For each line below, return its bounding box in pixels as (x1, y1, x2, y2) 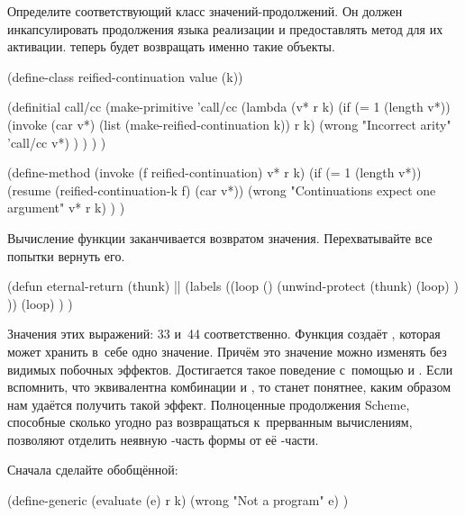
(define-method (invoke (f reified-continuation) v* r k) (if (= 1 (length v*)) (7, 163, 422, 182)
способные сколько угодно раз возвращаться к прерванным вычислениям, (7, 412, 413, 431)
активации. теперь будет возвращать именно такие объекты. (7, 37, 335, 56)
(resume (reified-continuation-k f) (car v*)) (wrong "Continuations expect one (7, 180, 436, 199)
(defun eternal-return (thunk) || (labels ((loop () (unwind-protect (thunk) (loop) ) (7, 276, 459, 295)
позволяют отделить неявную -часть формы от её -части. (7, 430, 319, 448)
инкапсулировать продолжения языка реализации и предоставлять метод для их (7, 19, 443, 38)
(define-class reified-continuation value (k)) (7, 67, 243, 86)
